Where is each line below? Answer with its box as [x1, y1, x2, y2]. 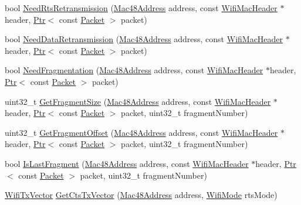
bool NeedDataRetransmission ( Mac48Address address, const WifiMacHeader [5, 33, 283, 45]
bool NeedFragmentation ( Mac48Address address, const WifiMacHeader [5, 64, 263, 76]
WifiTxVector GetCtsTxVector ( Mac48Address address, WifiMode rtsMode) [5, 189, 278, 201]
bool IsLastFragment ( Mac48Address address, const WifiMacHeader [5, 157, 249, 169]
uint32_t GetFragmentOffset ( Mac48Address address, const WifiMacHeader [5, 126, 278, 138]
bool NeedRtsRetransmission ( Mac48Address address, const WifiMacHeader [5, 2, 278, 13]
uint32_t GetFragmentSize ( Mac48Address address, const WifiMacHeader [5, 95, 271, 107]
